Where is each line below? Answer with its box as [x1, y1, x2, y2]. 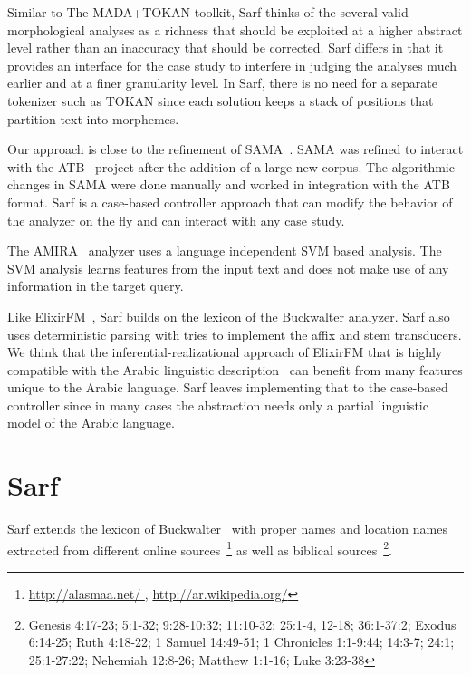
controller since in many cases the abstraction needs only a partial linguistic [7, 395, 428, 414]
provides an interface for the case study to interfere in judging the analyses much [7, 55, 457, 74]
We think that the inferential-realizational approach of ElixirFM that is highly [7, 342, 443, 362]
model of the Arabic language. [7, 413, 175, 432]
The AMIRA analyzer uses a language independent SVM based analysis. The [7, 241, 442, 260]
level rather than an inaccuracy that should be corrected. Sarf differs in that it [7, 38, 444, 57]
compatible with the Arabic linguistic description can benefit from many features [7, 360, 463, 379]
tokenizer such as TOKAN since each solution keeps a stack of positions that [7, 91, 434, 110]
